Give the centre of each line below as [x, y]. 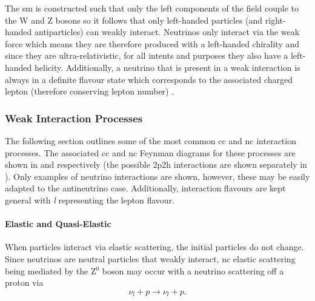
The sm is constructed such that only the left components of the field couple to [152, 8]
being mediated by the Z [51, 270]
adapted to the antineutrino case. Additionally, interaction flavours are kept [145, 188]
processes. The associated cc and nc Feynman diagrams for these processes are [150, 152]
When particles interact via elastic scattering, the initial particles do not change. [154, 247]
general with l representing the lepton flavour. [90, 200]
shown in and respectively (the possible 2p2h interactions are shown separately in [156, 164]
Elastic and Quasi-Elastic [58, 224]
